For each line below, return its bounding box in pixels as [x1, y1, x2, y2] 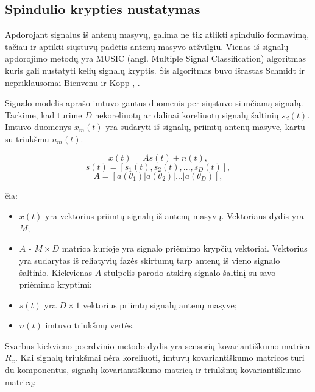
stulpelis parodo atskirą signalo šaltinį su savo [104, 266, 276, 278]
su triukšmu [5, 132, 49, 145]
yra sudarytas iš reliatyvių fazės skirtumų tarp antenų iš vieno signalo [19, 253, 280, 266]
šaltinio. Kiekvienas [19, 266, 92, 278]
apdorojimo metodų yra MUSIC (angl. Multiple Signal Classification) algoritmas [5, 52, 306, 65]
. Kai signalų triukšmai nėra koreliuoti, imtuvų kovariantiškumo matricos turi [15, 351, 305, 364]
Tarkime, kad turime [5, 108, 82, 121]
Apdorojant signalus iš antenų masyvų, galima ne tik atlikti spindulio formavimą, [5, 28, 310, 41]
